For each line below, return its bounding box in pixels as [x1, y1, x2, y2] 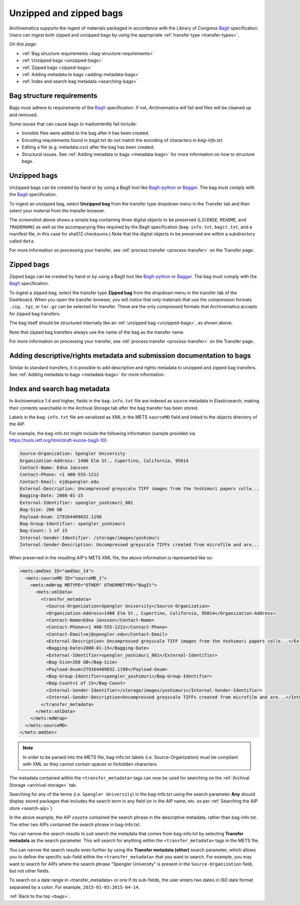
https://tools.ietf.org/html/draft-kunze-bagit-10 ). [9, 437, 108, 443]
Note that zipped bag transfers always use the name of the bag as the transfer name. [9, 329, 185, 335]
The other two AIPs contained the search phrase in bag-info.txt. [9, 821, 141, 827]
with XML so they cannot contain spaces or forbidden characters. [22, 761, 158, 767]
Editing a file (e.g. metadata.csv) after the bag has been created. [21, 144, 155, 150]
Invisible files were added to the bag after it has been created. [21, 130, 149, 136]
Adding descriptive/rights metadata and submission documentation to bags [9, 351, 251, 360]
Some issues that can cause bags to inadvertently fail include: [9, 121, 137, 127]
